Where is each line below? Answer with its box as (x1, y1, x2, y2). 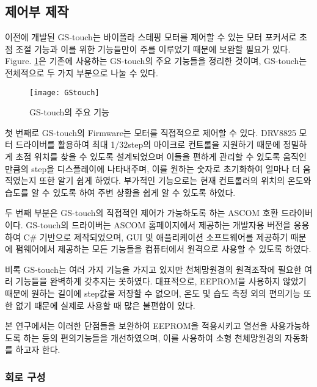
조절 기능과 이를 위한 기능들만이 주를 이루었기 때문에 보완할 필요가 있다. (15, 42, 291, 55)
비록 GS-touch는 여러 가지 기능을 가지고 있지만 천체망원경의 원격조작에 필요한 (5, 262, 302, 275)
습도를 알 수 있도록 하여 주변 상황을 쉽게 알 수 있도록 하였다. (5, 186, 236, 198)
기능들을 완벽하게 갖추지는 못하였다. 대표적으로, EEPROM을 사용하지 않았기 (15, 275, 307, 288)
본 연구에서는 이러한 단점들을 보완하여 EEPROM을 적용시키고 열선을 (5, 319, 268, 332)
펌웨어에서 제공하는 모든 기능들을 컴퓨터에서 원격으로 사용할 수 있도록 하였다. (15, 242, 312, 255)
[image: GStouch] (29, 88, 100, 97)
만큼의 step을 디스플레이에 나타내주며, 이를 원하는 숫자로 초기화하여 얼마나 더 (5, 162, 300, 175)
